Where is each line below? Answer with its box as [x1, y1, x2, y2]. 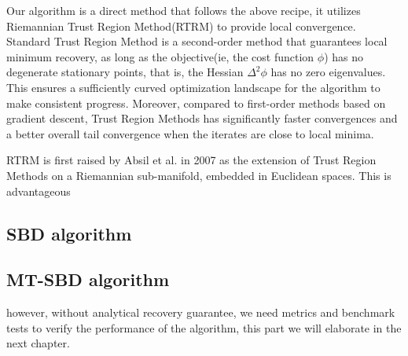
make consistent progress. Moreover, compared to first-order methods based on [6, 94, 386, 111]
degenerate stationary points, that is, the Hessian [6, 64, 244, 80]
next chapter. [6, 335, 70, 351]
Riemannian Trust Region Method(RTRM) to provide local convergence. [6, 17, 356, 34]
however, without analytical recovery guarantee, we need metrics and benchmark [6, 304, 395, 321]
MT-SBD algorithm [6, 267, 170, 292]
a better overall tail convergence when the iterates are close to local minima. [6, 125, 374, 141]
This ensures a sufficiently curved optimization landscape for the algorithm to [6, 79, 380, 95]
